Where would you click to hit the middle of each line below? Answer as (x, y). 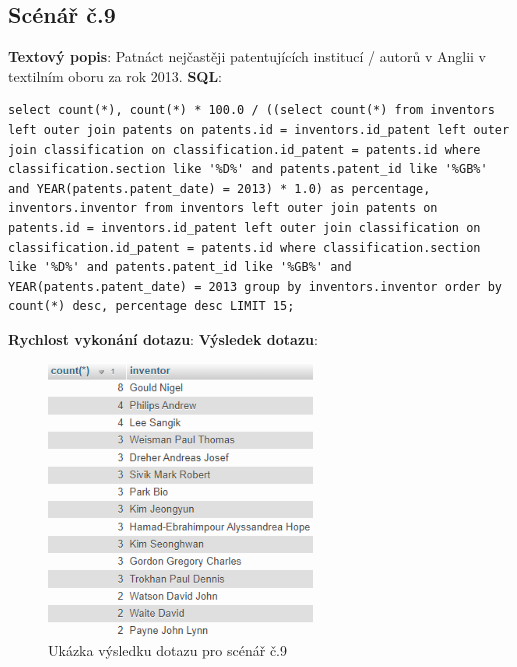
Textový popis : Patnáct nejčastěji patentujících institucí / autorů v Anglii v (247, 56)
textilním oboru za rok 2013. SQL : (115, 75)
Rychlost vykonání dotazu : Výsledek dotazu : (163, 338)
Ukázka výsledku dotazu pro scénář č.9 (168, 650)
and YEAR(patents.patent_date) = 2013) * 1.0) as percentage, (219, 188)
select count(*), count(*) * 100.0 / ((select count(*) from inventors (251, 110)
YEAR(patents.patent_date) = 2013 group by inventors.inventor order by (255, 286)
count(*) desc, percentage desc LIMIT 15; (151, 306)
